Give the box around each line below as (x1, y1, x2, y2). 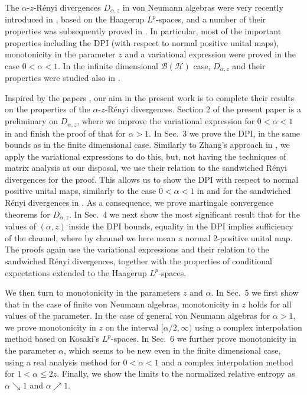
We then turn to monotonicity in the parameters (5, 286, 181, 299)
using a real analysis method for (5, 355, 120, 368)
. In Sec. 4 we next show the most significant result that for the (69, 208, 300, 220)
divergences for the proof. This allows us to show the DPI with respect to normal (5, 173, 299, 185)
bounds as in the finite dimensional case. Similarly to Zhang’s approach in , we (5, 138, 290, 151)
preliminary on (5, 115, 58, 127)
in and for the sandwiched (197, 184, 291, 197)
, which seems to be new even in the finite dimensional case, (64, 344, 281, 357)
